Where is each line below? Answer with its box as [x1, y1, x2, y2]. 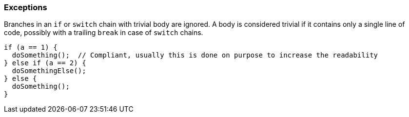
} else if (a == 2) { [4, 59, 86, 67]
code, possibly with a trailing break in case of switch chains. [4, 28, 203, 37]
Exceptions [4, 2, 47, 12]
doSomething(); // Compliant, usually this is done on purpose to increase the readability [12, 51, 378, 59]
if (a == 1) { [4, 43, 58, 52]
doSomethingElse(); [12, 67, 86, 75]
